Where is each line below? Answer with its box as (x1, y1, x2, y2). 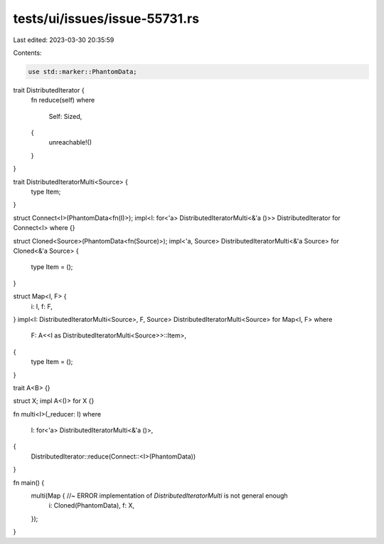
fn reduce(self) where (31, 96, 95, 105)
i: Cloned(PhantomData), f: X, (48, 501, 135, 510)
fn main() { (13, 478, 45, 487)
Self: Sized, (48, 112, 82, 120)
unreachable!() (48, 138, 92, 147)
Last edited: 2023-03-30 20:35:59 (13, 36, 114, 44)
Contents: (13, 48, 42, 57)
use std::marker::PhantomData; (28, 68, 138, 75)
